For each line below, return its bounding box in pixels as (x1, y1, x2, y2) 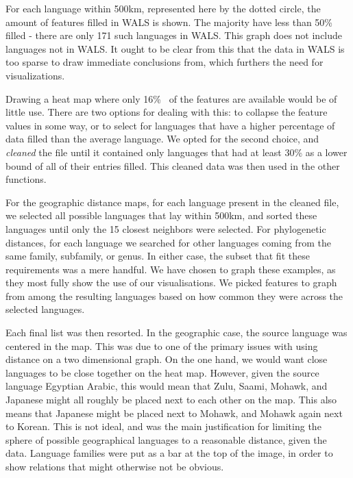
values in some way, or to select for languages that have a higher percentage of (5, 118, 335, 132)
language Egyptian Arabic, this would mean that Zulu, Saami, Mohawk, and (5, 379, 328, 393)
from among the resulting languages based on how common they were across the (5, 288, 343, 303)
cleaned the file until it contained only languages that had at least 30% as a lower (5, 144, 348, 159)
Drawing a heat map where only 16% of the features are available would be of (5, 91, 337, 105)
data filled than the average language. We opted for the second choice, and (5, 131, 319, 146)
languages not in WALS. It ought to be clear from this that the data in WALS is (5, 41, 345, 55)
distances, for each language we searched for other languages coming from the (5, 235, 331, 249)
